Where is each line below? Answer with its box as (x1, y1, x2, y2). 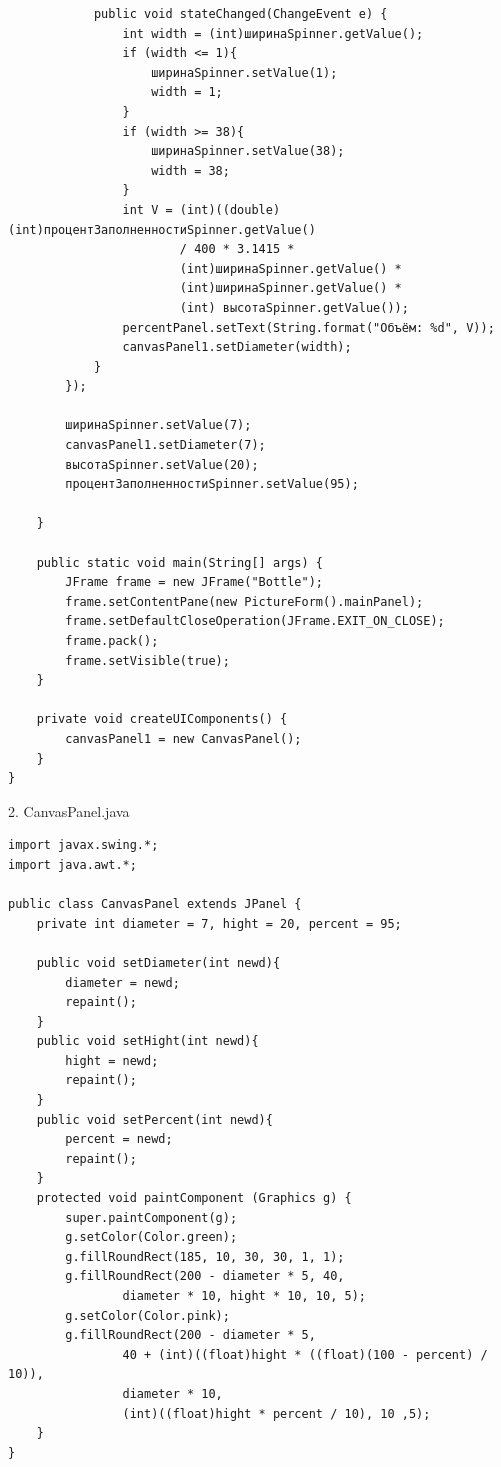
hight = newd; (65, 1053, 159, 1068)
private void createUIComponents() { (36, 712, 288, 727)
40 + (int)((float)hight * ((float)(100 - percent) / (122, 1347, 488, 1362)
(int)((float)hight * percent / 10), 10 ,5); (122, 1406, 431, 1421)
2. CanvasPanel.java (8, 800, 130, 821)
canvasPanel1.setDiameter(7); (65, 438, 266, 453)
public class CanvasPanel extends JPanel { (8, 897, 302, 912)
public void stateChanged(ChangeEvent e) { (93, 7, 388, 21)
